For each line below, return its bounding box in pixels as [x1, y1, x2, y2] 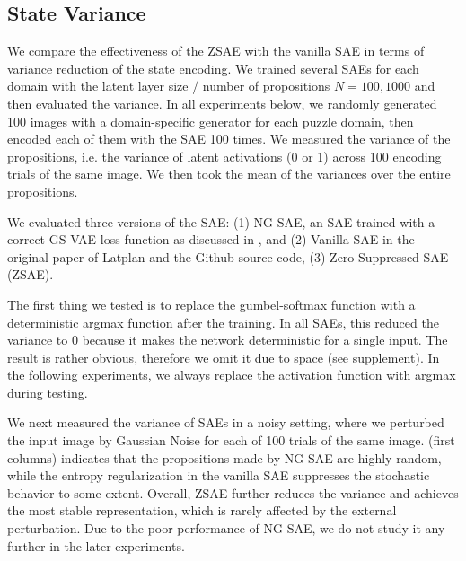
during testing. [7, 382, 88, 401]
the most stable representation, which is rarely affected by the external [7, 501, 397, 520]
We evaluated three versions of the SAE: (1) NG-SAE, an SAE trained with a [7, 212, 435, 231]
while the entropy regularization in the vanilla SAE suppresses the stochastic [7, 466, 430, 485]
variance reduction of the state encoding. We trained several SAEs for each [7, 58, 419, 77]
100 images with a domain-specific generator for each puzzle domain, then [7, 111, 414, 130]
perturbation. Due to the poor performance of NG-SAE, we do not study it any [7, 519, 445, 538]
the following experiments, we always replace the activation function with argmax [7, 365, 456, 384]
